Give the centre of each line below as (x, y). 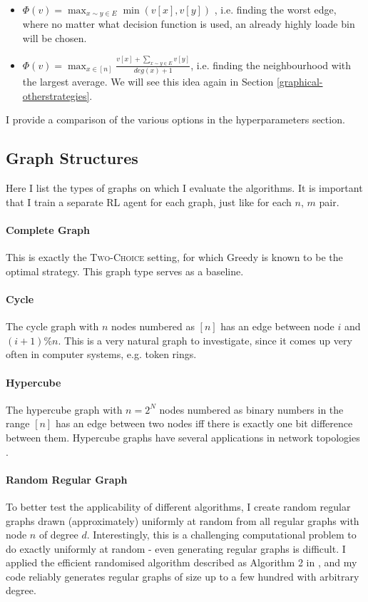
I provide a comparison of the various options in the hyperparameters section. (175, 119)
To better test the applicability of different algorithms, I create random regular (178, 506)
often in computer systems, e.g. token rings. (101, 354)
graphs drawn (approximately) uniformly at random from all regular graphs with (183, 520)
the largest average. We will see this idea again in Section (148, 82)
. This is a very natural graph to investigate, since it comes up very (205, 340)
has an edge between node (277, 326)
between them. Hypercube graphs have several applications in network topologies (183, 437)
